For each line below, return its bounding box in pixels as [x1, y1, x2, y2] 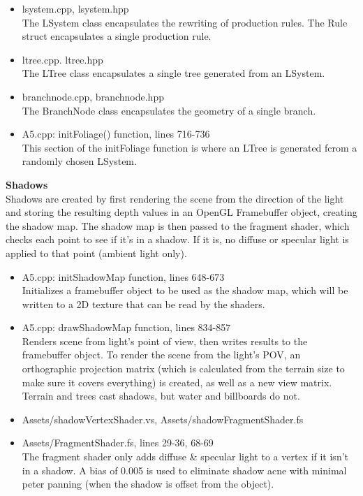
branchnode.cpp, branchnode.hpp [22, 89, 164, 103]
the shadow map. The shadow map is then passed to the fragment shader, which [6, 218, 350, 233]
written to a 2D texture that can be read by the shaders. [22, 296, 265, 311]
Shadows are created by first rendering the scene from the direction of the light [6, 191, 344, 205]
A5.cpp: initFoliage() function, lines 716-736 [22, 126, 210, 141]
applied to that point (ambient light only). [6, 245, 187, 260]
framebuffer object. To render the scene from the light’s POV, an [22, 347, 301, 362]
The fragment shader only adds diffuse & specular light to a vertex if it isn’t [22, 449, 349, 464]
